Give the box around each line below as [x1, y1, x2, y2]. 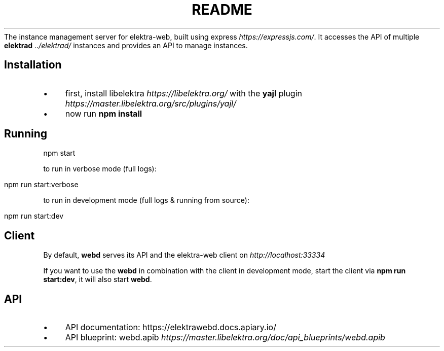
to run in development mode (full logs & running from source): [43, 196, 249, 205]
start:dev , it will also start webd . [43, 275, 152, 284]
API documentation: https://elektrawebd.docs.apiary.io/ [65, 322, 276, 333]
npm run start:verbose [4, 180, 79, 189]
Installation [4, 58, 62, 72]
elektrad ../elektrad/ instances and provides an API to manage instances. [4, 41, 248, 50]
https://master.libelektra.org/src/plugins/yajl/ [65, 98, 236, 109]
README [192, 1, 252, 18]
